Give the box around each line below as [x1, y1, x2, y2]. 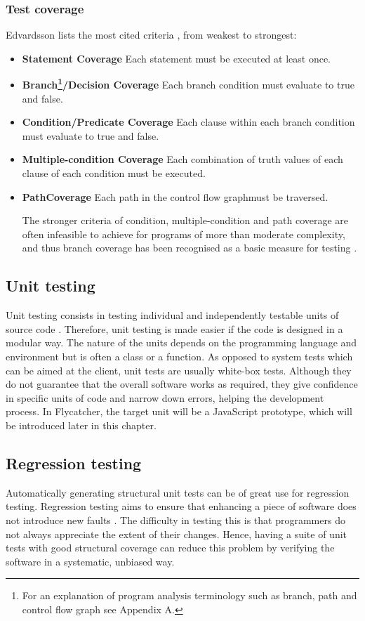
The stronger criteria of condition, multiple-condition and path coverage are [22, 213, 349, 228]
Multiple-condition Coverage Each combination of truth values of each [22, 152, 343, 166]
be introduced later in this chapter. [6, 417, 157, 432]
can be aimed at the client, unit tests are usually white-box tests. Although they [6, 362, 352, 377]
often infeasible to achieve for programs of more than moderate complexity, [22, 226, 345, 241]
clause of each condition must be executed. [22, 166, 206, 181]
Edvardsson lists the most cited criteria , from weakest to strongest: [6, 27, 297, 42]
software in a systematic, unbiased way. [6, 554, 175, 568]
